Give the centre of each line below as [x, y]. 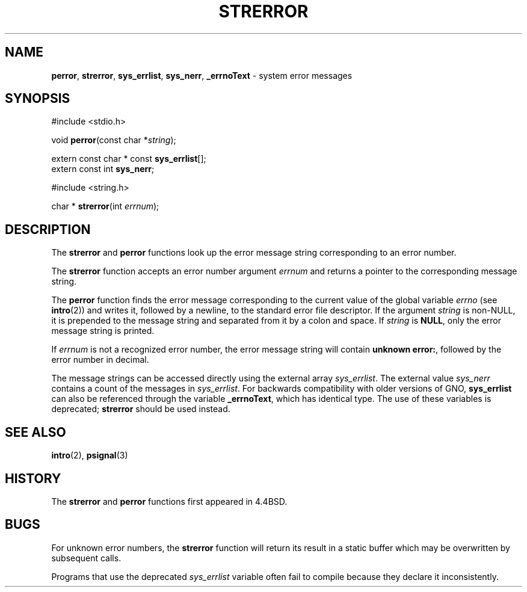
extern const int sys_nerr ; [103, 169]
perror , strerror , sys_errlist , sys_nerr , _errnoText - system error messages [202, 75]
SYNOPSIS [38, 99]
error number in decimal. [100, 360]
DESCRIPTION [48, 229]
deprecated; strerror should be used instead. [141, 409]
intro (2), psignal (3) [90, 455]
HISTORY [33, 478]
